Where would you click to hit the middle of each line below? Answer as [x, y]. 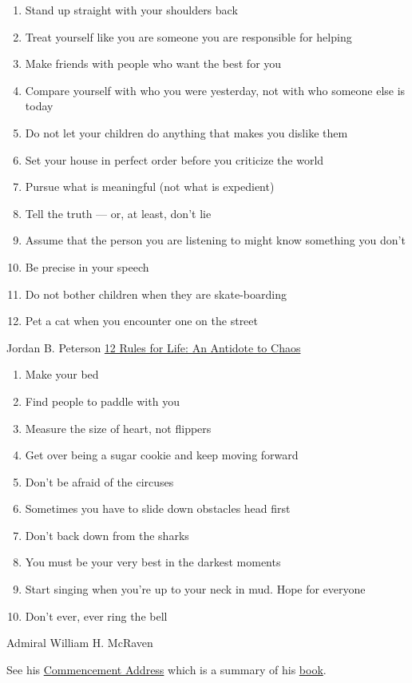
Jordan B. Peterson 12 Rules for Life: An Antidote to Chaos [154, 347]
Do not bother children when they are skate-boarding [156, 294]
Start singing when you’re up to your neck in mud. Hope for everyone [195, 589]
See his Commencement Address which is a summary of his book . [166, 669]
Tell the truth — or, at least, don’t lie [118, 213]
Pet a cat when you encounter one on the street [141, 321]
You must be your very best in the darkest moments [153, 562]
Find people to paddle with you [102, 401]
